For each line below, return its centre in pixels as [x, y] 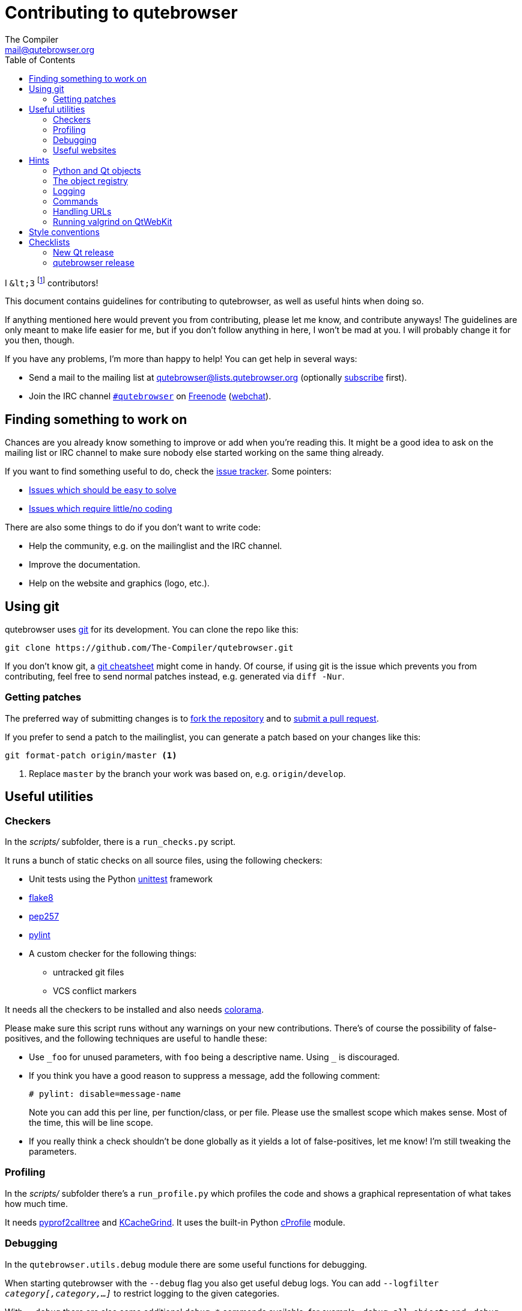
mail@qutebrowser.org [50, 49]
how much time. [36, 1203]
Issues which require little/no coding [101, 509]
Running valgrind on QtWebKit [113, 221]
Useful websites [85, 150]
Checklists [50, 242]
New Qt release [83, 252]
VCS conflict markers [95, 991]
